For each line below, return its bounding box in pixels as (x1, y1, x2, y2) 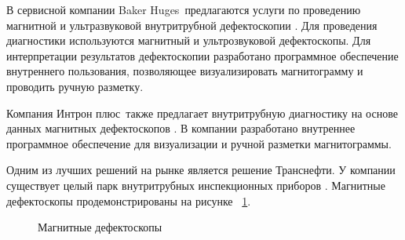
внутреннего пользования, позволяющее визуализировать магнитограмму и (6, 63, 363, 79)
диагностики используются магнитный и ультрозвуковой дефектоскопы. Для (6, 32, 371, 49)
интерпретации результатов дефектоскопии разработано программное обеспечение (6, 47, 399, 64)
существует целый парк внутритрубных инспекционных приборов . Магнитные (6, 176, 385, 193)
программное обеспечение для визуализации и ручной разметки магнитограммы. (6, 135, 392, 151)
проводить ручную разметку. (6, 78, 144, 94)
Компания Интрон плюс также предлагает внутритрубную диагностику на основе (6, 104, 398, 121)
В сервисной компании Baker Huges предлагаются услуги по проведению (6, 2, 361, 17)
